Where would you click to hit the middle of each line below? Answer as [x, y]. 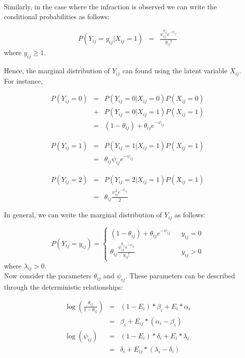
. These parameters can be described [180, 276]
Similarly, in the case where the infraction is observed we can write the [110, 6]
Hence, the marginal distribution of [57, 71]
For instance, [23, 80]
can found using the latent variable [175, 71]
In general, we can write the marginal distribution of [83, 215]
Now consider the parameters [48, 276]
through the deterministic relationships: [64, 287]
